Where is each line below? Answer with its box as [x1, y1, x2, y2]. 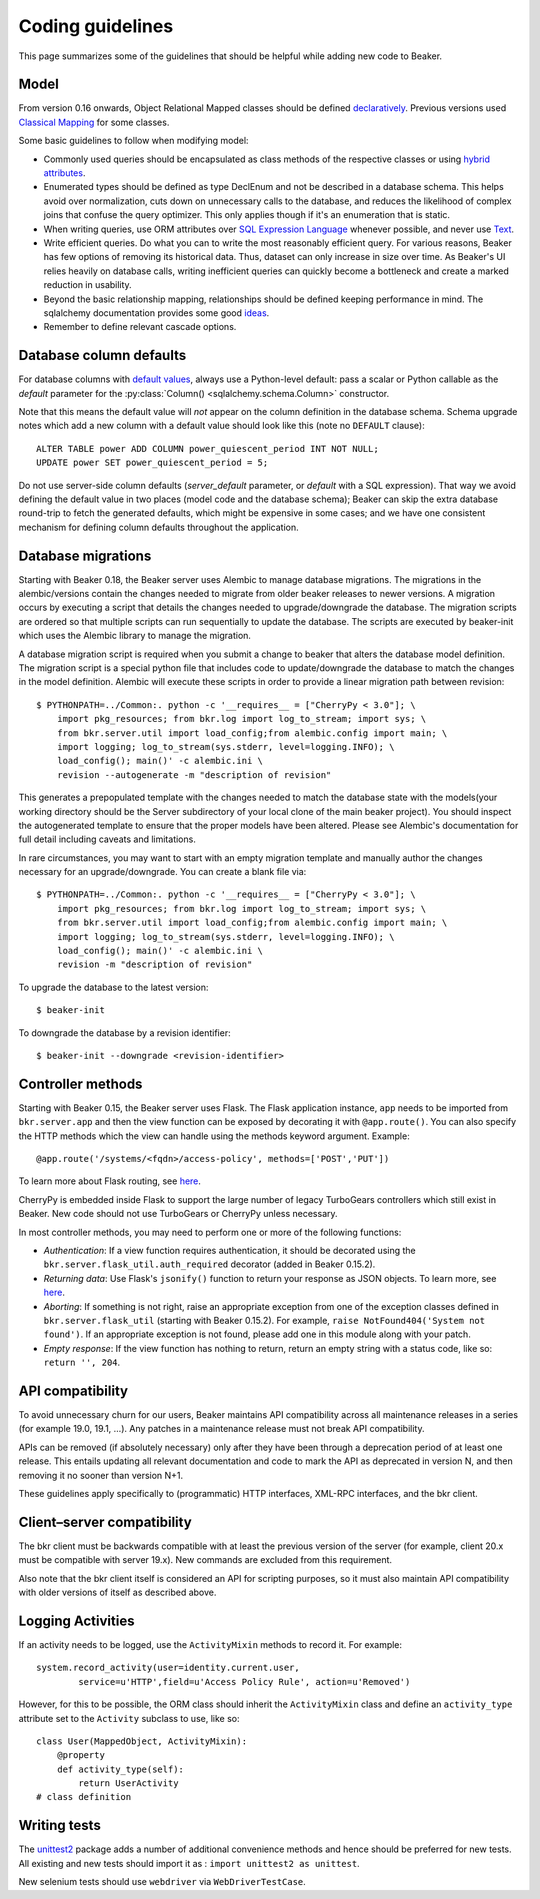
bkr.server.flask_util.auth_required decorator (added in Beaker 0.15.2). [43, 1258, 376, 1270]
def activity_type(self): [56, 1763, 185, 1775]
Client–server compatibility [18, 1513, 192, 1530]
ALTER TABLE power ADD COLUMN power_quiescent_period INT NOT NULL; [36, 443, 379, 454]
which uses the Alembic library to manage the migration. [18, 630, 252, 642]
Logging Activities [18, 1612, 135, 1629]
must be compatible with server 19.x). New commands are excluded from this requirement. [18, 1554, 393, 1566]
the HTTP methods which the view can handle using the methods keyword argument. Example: [18, 1130, 410, 1142]
